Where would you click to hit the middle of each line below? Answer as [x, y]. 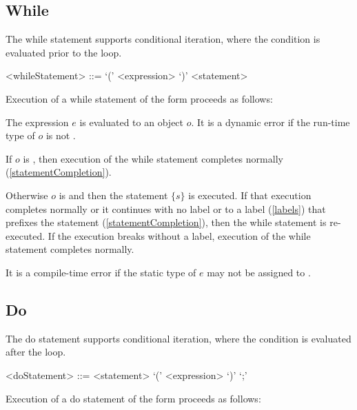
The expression [37, 122]
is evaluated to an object [132, 122]
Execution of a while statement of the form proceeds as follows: [139, 98]
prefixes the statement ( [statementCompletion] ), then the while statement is [166, 222]
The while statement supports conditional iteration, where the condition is [163, 39]
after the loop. [36, 352]
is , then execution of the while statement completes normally [153, 158]
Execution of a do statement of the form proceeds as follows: [133, 398]
